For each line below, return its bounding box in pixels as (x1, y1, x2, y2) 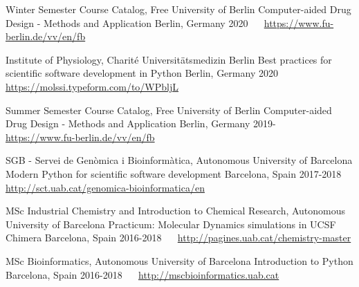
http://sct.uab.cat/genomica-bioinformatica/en (6, 180, 205, 194)
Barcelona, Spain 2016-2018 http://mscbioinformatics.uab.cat (6, 267, 279, 281)
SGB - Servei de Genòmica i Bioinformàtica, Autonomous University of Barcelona (6, 153, 353, 167)
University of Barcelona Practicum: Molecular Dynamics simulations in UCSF (6, 216, 336, 231)
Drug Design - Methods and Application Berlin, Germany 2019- (6, 116, 276, 131)
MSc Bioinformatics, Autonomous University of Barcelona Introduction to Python (6, 253, 353, 268)
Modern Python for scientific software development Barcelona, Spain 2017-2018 (6, 166, 342, 180)
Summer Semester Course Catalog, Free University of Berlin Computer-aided (6, 102, 332, 117)
